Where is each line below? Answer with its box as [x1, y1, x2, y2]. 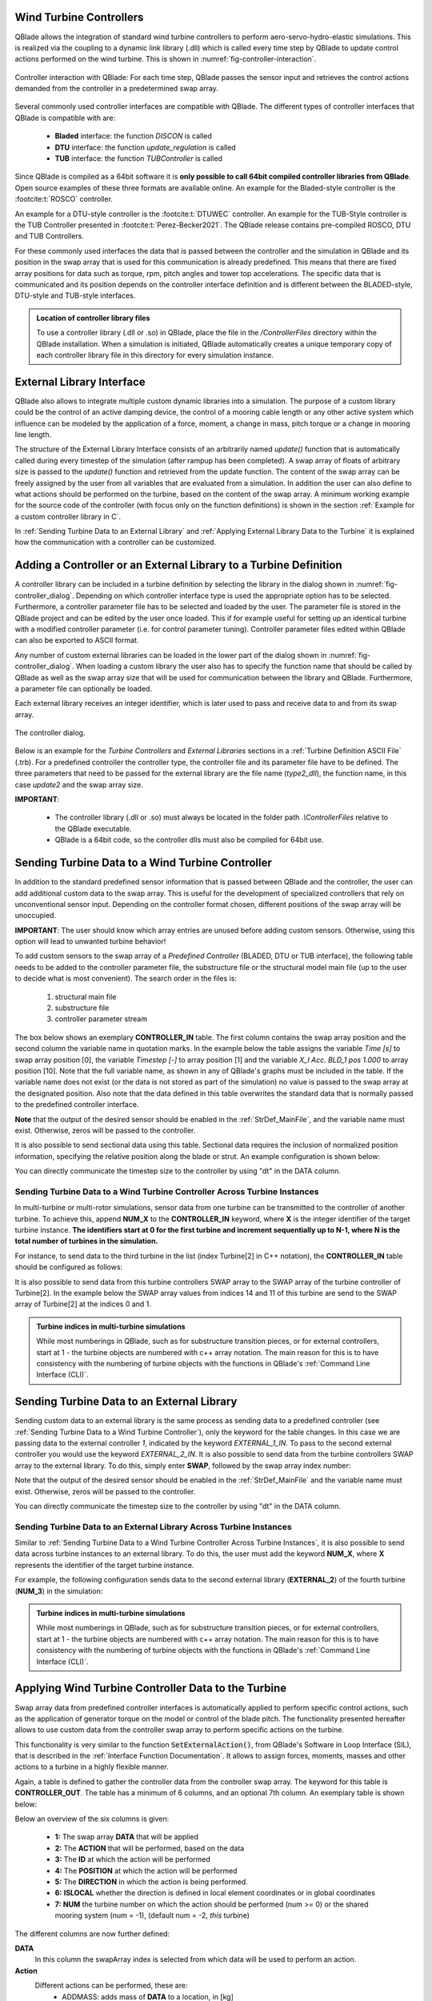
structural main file [54, 992, 117, 1001]
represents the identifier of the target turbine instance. [14, 1560, 194, 1570]
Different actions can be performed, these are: [34, 1981, 188, 1991]
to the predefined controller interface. [14, 1100, 139, 1109]
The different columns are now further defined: [14, 1929, 170, 1939]
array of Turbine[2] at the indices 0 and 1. [14, 1299, 152, 1309]
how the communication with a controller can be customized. [14, 537, 216, 547]
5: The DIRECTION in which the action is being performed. [54, 1877, 248, 1887]
